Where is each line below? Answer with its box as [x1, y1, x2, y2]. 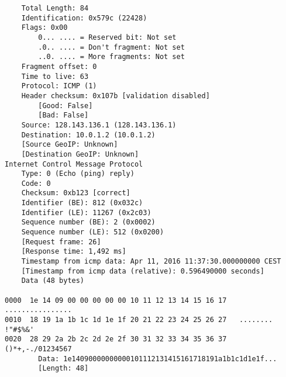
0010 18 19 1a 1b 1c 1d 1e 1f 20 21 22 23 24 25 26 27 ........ [5, 316, 273, 324]
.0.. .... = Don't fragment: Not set [38, 43, 185, 51]
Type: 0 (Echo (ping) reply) [21, 170, 135, 178]
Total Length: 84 [21, 4, 89, 12]
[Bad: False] [38, 111, 89, 120]
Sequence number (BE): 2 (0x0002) [21, 218, 156, 227]
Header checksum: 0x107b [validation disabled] [21, 91, 210, 100]
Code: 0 [21, 179, 51, 188]
